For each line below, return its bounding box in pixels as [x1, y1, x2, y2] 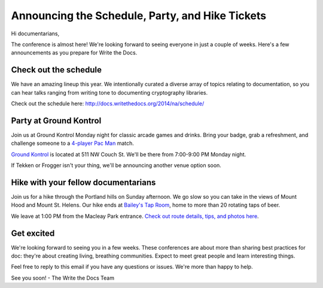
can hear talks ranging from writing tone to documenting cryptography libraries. [11, 89, 208, 96]
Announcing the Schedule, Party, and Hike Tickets [11, 9, 267, 22]
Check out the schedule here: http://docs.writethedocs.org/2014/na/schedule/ [11, 100, 205, 107]
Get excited [11, 228, 55, 238]
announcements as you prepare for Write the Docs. [11, 49, 138, 56]
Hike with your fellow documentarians [11, 177, 156, 187]
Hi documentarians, [11, 30, 60, 37]
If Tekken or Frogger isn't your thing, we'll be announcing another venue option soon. [11, 162, 221, 169]
